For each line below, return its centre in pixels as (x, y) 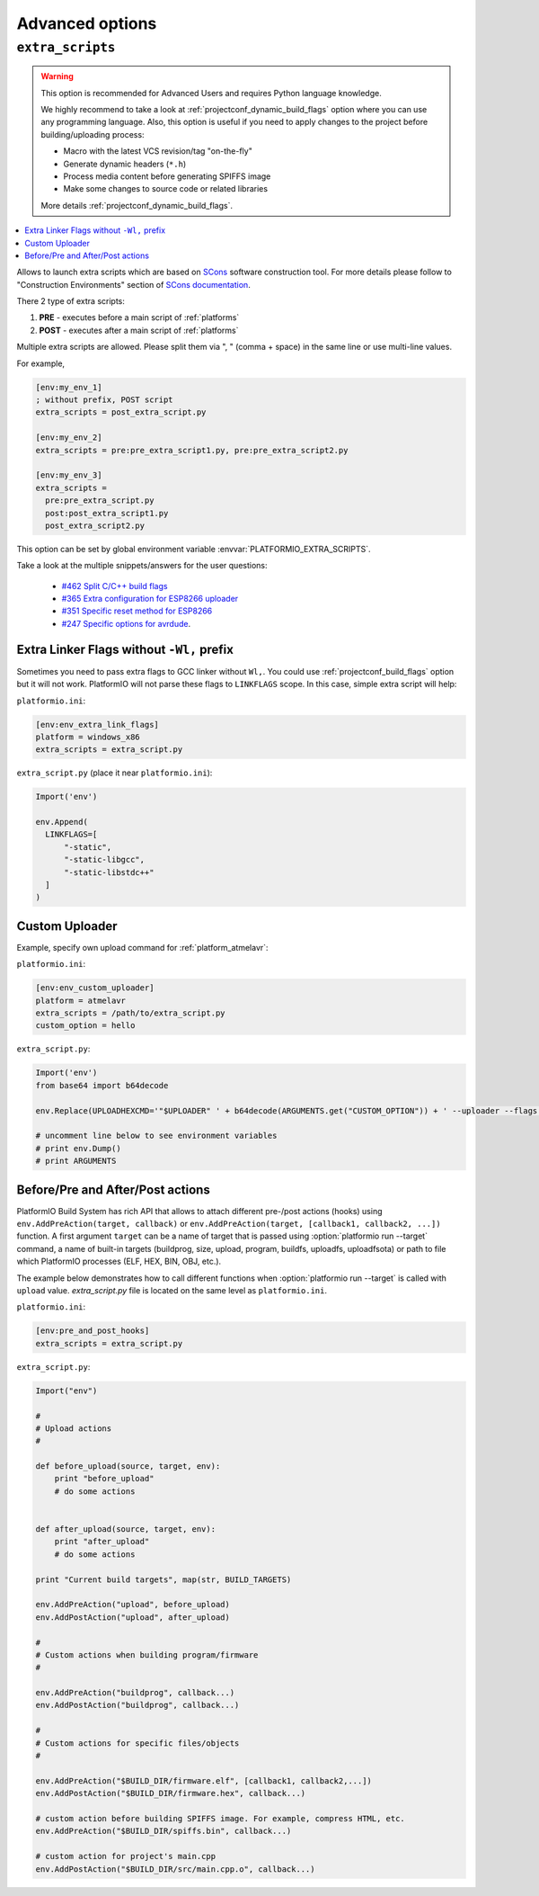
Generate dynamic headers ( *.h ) (125, 164)
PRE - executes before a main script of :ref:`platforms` (139, 317)
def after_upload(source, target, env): (125, 1529)
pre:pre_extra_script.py (100, 501)
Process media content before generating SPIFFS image (167, 176)
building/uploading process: (93, 134)
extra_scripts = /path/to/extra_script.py (130, 1013)
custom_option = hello (85, 1026)
